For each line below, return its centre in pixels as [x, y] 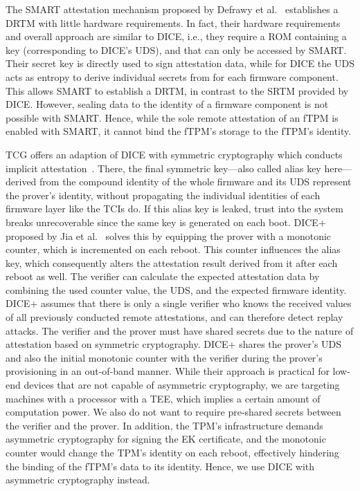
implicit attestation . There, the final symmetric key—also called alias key [163, 168]
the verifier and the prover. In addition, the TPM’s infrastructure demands [164, 425]
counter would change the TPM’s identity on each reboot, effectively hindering [172, 452]
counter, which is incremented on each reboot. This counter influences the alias [173, 249]
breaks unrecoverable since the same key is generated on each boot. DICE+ [166, 222]
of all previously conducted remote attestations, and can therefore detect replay [174, 317]
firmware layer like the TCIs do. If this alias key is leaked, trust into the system [174, 209]
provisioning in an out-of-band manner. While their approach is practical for [168, 371]
